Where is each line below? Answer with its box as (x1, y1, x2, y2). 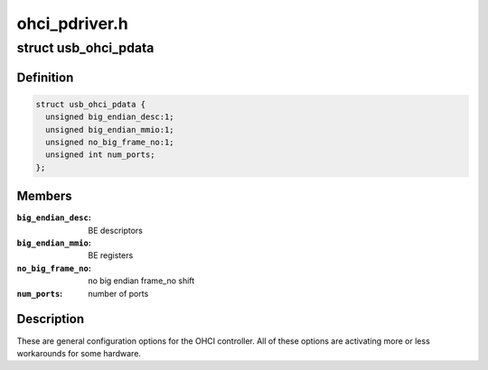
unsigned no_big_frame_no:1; (45, 136, 175, 147)
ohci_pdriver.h (16, 14, 128, 33)
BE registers (88, 250, 134, 261)
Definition (16, 69, 74, 85)
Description (16, 311, 85, 327)
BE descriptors (88, 225, 144, 236)
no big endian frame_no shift (88, 275, 195, 286)
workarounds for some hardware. (16, 347, 142, 358)
